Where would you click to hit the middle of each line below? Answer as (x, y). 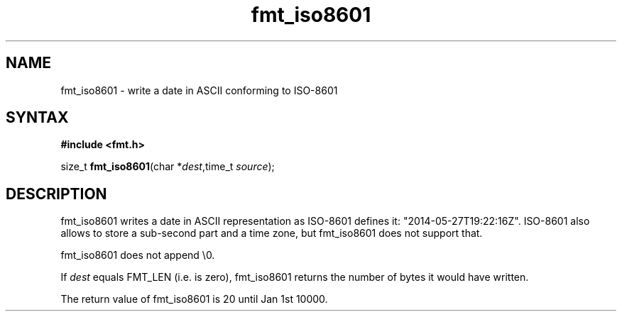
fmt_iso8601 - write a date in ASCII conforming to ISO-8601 (199, 90)
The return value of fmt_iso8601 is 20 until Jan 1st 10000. (194, 299)
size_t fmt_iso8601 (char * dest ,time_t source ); (168, 167)
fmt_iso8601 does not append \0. (138, 255)
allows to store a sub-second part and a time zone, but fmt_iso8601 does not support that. (272, 233)
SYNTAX (37, 118)
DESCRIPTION (56, 194)
